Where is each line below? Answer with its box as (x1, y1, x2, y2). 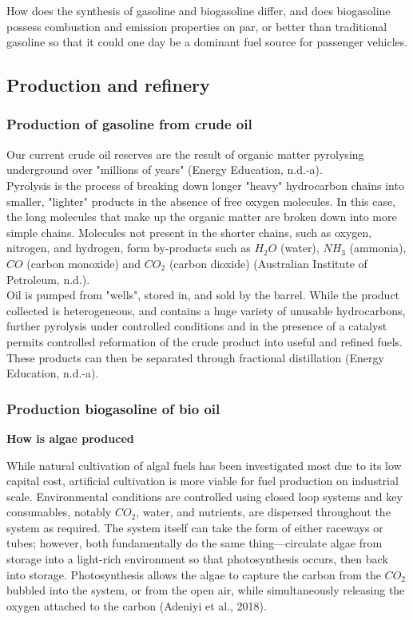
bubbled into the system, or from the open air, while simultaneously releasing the (6, 582, 405, 598)
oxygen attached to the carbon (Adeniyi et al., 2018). (6, 597, 267, 614)
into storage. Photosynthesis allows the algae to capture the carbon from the (6, 566, 381, 582)
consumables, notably (6, 504, 112, 520)
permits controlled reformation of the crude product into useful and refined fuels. (6, 333, 403, 349)
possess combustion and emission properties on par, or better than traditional (6, 18, 387, 34)
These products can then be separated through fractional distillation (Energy (6, 349, 384, 365)
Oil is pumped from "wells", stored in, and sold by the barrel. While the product (6, 286, 400, 303)
